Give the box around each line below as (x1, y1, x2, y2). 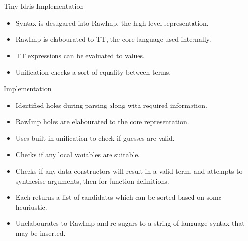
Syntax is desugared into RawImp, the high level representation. (15, 17, 209, 27)
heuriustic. (15, 201, 47, 212)
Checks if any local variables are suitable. (15, 149, 140, 160)
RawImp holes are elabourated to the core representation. (15, 116, 189, 127)
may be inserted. (15, 227, 66, 238)
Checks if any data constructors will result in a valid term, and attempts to (15, 165, 243, 176)
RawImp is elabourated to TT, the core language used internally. (15, 34, 211, 44)
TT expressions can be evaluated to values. (15, 50, 145, 60)
